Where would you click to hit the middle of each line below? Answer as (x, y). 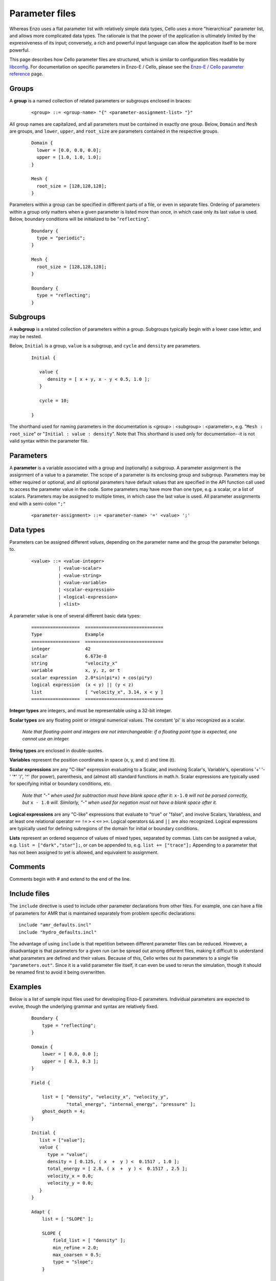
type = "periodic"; (61, 238)
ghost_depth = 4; (63, 1111)
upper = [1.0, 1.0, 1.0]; (69, 157)
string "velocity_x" (74, 663)
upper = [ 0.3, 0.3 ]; (70, 1061)
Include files (29, 894)
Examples (26, 987)
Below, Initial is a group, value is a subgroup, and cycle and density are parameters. (105, 346)
